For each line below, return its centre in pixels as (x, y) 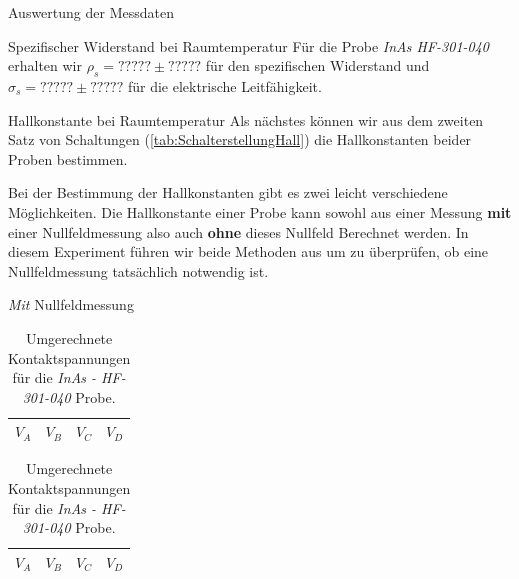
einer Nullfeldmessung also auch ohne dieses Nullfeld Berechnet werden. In (238, 231)
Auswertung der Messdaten (91, 12)
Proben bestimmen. (68, 158)
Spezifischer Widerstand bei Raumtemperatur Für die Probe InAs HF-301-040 (249, 45)
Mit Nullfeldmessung (71, 304)
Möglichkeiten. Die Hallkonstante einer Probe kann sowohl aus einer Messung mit (260, 211)
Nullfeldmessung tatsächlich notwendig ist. (138, 270)
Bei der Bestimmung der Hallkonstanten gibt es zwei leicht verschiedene (228, 192)
